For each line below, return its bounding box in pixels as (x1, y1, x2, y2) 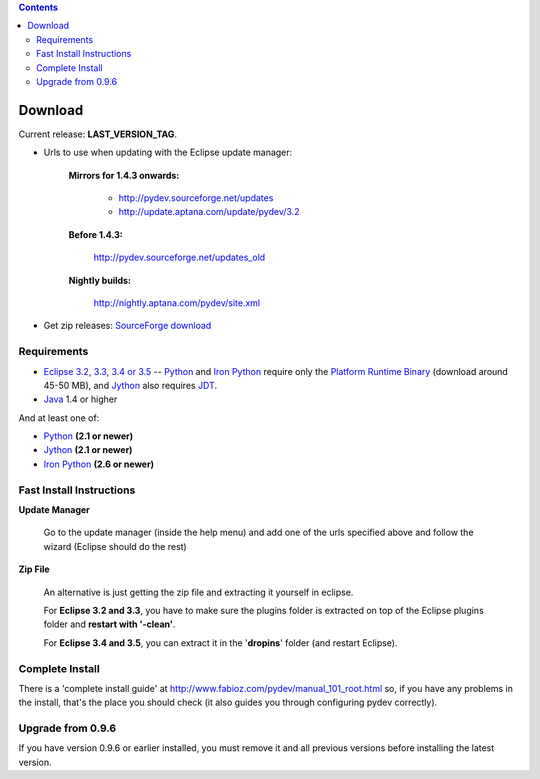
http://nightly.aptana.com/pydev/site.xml (93, 296, 260, 309)
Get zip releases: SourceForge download (43, 320, 212, 332)
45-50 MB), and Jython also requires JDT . (43, 379, 218, 391)
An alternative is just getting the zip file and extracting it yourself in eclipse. (43, 586, 354, 598)
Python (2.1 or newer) (43, 430, 134, 442)
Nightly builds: (68, 274, 132, 286)
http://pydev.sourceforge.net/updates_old (93, 251, 266, 264)
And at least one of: (18, 411, 100, 424)
